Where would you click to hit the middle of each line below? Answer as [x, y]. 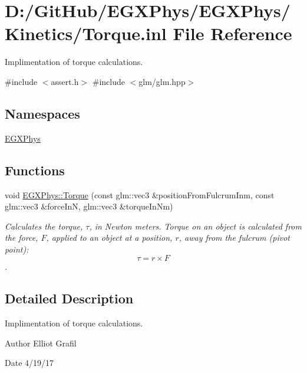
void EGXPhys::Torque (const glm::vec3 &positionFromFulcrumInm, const [140, 194]
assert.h [65, 81]
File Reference [232, 33]
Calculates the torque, [44, 226]
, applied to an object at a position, [109, 238]
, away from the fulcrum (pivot [234, 238]
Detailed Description [69, 298]
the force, [22, 238]
